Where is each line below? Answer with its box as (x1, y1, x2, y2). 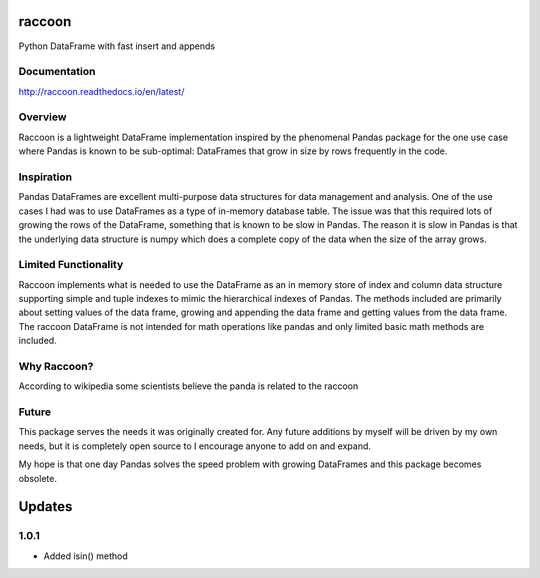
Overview (18, 110, 67, 124)
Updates (18, 498, 73, 515)
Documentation (18, 65, 96, 79)
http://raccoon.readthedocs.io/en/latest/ (18, 85, 185, 97)
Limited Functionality (18, 258, 124, 272)
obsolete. (18, 472, 57, 484)
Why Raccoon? (18, 359, 94, 373)
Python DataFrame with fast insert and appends (18, 40, 215, 52)
